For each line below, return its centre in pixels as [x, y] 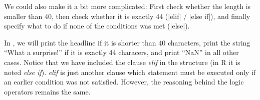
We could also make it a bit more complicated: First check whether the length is [127, 6]
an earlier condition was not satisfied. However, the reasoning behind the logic [124, 82]
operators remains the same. [47, 91]
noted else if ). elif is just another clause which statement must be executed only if [130, 72]
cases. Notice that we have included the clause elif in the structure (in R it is [122, 62]
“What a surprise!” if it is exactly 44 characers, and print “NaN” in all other [121, 52]
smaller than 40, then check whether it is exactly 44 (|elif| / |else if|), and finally [127, 16]
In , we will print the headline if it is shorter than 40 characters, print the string [127, 42]
